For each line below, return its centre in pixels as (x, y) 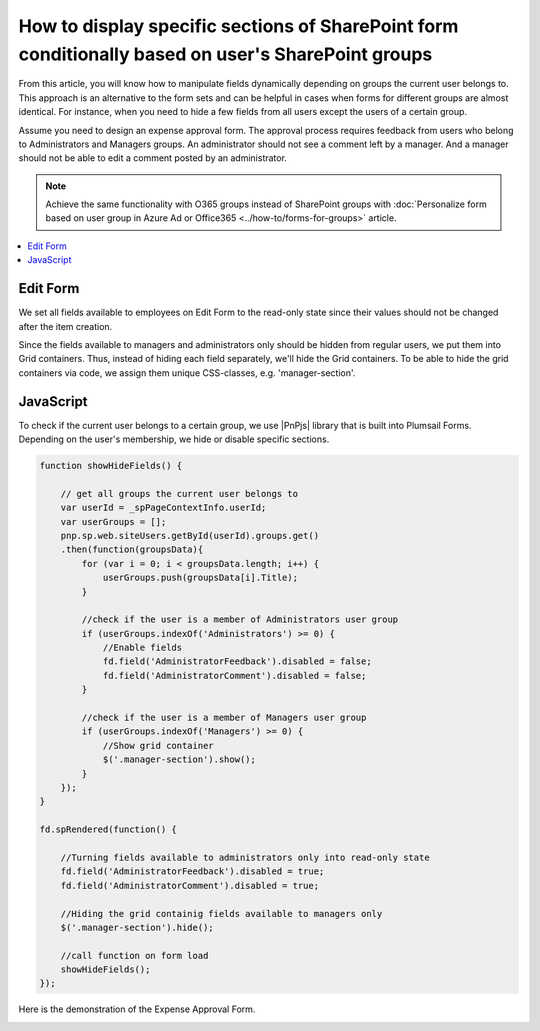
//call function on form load (134, 955)
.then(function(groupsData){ (132, 549)
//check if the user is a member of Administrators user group (240, 619)
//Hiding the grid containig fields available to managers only (221, 913)
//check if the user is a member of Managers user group (224, 718)
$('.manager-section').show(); (179, 759)
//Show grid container (158, 745)
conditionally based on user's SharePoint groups (225, 54)
